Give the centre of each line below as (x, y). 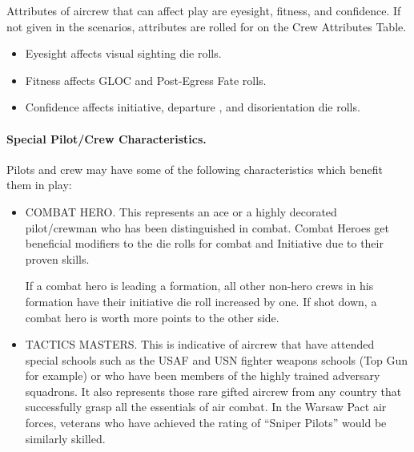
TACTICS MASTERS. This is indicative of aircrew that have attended (200, 344)
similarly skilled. (65, 438)
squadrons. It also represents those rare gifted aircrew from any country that (213, 391)
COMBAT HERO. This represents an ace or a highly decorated (181, 211)
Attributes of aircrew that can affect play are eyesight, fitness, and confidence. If (204, 10)
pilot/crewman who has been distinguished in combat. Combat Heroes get (207, 227)
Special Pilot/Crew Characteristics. (107, 138)
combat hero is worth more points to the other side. (152, 317)
